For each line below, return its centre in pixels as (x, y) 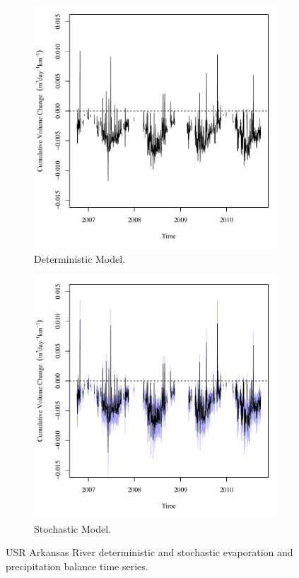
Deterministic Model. (80, 258)
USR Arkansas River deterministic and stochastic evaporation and (149, 552)
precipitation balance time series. (77, 566)
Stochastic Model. (72, 528)
